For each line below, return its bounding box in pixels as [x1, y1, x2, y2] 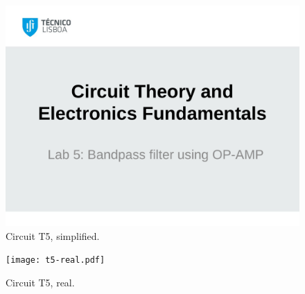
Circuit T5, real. [6, 275, 75, 289]
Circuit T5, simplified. [6, 228, 100, 243]
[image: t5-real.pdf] [6, 255, 105, 266]
